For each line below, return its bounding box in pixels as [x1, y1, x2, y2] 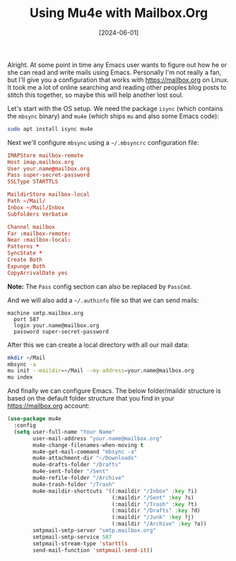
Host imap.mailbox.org [7, 158, 74, 165]
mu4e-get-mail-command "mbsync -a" [33, 448, 138, 455]
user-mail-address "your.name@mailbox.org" [33, 435, 163, 442]
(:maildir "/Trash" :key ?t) [112, 500, 198, 508]
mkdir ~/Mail [7, 354, 46, 361]
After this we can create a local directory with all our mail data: [7, 341, 189, 349]
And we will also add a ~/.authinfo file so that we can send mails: [7, 295, 199, 305]
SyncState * [7, 249, 42, 257]
